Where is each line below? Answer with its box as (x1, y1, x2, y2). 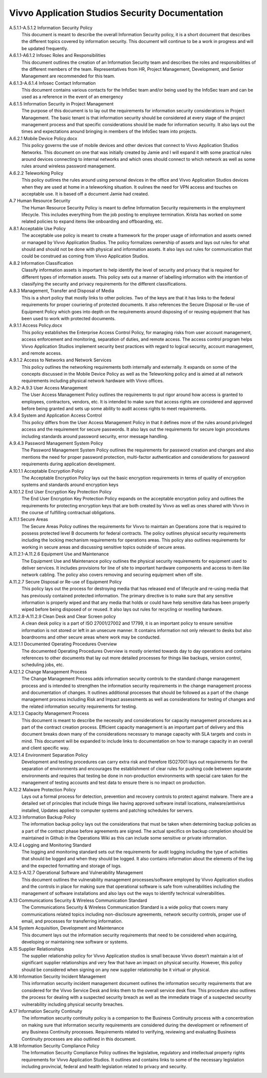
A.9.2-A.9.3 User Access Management (9, 385, 88, 391)
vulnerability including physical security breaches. (21, 1001, 124, 1007)
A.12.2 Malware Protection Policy (9, 786, 76, 792)
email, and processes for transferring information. (21, 918, 123, 924)
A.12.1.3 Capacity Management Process (9, 710, 89, 716)
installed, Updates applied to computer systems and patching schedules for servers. (21, 807, 194, 813)
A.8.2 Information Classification (9, 260, 74, 266)
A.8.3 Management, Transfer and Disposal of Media (9, 288, 115, 294)
